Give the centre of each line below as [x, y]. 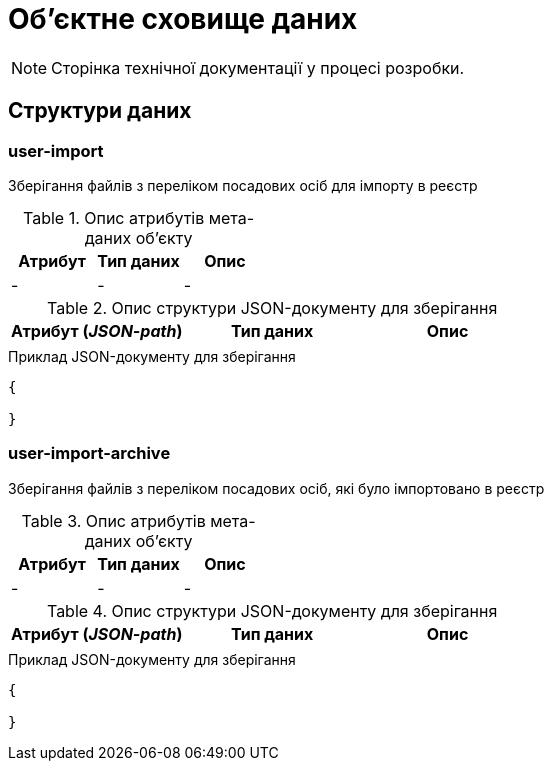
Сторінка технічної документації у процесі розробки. [258, 67]
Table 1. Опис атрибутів [113, 217]
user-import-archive [89, 453]
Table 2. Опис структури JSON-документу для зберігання [272, 307]
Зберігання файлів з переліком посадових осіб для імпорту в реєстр [243, 185]
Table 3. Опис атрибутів [113, 520]
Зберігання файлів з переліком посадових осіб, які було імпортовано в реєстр [276, 488]
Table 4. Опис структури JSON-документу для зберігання [272, 610]
